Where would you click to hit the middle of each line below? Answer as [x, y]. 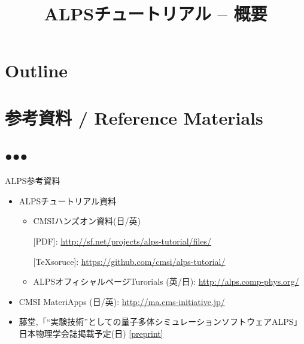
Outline [37, 70]
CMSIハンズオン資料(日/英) [87, 221]
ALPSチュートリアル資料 [68, 200]
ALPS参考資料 [33, 181]
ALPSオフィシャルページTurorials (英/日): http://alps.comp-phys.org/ [166, 281]
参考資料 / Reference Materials [134, 117]
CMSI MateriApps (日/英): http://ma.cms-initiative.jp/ [122, 301]
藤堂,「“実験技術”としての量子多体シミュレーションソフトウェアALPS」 [160, 322]
